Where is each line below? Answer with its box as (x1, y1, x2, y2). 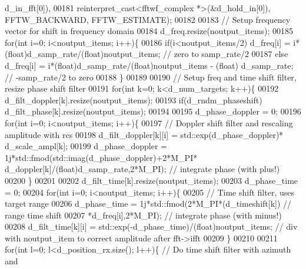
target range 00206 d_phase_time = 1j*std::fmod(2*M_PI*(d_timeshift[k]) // (5, 197, 292, 210)
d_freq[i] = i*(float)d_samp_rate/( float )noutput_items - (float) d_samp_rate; (5, 59, 294, 71)
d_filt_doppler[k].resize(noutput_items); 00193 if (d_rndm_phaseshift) (5, 93, 262, 106)
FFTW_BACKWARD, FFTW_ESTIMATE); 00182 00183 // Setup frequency (5, 13, 291, 25)
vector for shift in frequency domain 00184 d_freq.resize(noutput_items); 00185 (5, 25, 294, 37)
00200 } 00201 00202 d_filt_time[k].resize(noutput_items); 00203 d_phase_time (5, 174, 298, 186)
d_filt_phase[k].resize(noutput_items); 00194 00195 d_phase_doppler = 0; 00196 (5, 105, 301, 117)
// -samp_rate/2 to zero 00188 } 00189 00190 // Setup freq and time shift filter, (5, 70, 297, 83)
